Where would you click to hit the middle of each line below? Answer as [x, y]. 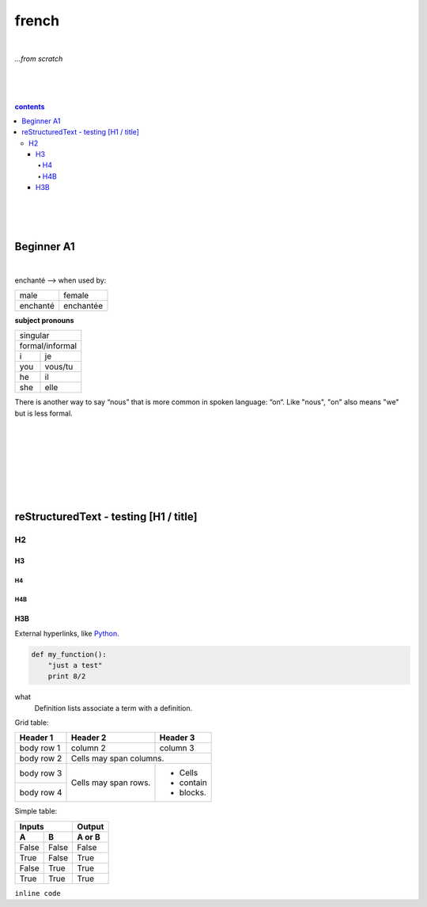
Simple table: [36, 811]
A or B [89, 837]
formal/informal [48, 346]
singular [34, 336]
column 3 [177, 748]
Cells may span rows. [111, 783]
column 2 [88, 748]
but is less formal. [43, 413]
